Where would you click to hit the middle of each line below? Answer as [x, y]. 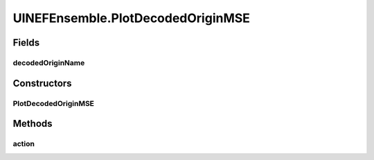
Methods [33, 124]
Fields [26, 43]
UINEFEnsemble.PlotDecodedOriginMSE [132, 18]
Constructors [42, 83]
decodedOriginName [49, 62]
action [24, 144]
